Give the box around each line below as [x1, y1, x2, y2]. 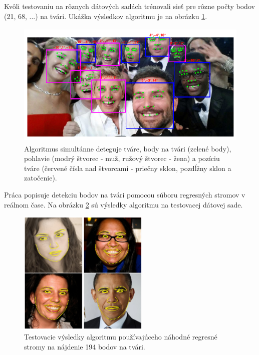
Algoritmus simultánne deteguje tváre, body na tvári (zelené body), [24, 143, 231, 153]
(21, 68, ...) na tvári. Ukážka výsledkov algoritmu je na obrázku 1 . [4, 10, 207, 21]
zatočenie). [24, 172, 57, 183]
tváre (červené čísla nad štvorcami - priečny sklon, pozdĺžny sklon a [24, 162, 231, 173]
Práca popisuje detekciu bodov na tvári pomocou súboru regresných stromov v [4, 189, 245, 199]
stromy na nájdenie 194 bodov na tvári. [24, 341, 145, 352]
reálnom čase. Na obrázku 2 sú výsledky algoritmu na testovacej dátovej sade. [4, 199, 243, 209]
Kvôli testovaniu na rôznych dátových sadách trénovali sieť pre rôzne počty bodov [4, 1, 255, 11]
